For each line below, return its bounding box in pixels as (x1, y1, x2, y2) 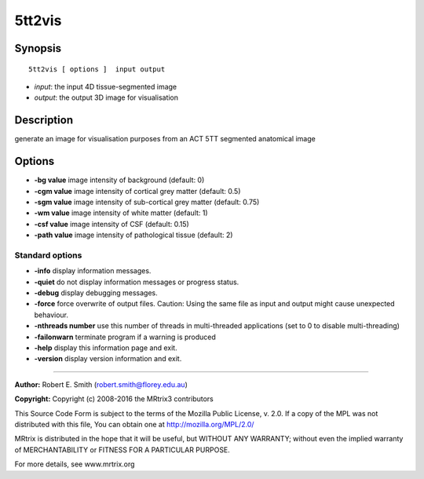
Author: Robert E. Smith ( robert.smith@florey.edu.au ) (14, 379, 188, 389)
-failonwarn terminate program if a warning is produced (34, 332, 216, 342)
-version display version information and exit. (34, 354, 182, 364)
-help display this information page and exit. (34, 342, 177, 353)
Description (14, 114, 74, 127)
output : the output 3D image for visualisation (34, 93, 179, 102)
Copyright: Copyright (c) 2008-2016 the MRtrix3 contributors (14, 394, 214, 404)
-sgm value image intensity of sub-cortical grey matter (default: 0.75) (34, 197, 260, 207)
